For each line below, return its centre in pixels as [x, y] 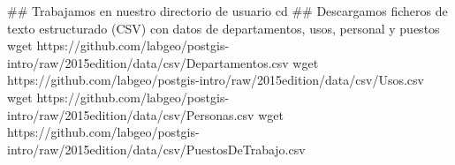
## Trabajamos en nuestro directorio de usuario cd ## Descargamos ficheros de [227, 11]
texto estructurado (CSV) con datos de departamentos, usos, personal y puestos [224, 28]
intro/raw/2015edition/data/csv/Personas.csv [131, 114]
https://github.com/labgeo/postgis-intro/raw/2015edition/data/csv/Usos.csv [216, 80]
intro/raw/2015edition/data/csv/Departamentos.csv [148, 62]
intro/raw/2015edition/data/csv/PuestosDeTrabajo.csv [156, 149]
